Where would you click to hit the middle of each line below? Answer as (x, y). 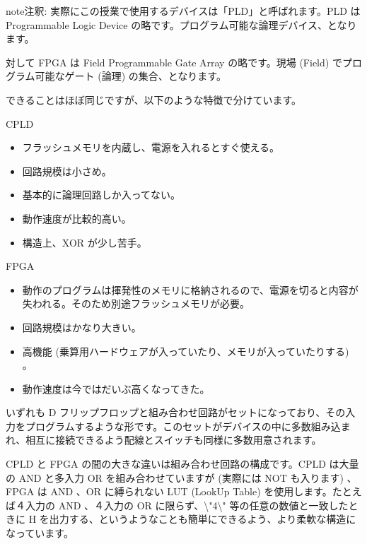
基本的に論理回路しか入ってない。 (101, 195)
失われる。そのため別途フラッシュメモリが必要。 (136, 303)
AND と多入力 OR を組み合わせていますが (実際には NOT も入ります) (181, 477)
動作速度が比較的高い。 (77, 218)
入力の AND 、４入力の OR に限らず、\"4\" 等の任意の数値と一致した (187, 505)
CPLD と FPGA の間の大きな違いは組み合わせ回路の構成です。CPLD (166, 464)
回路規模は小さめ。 (67, 171)
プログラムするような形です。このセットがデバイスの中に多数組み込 (183, 426)
